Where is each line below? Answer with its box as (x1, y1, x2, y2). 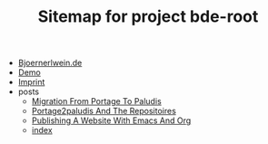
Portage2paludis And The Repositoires (31, 106, 177, 117)
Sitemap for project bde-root (37, 6, 259, 27)
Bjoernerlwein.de (17, 57, 83, 69)
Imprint (17, 77, 45, 88)
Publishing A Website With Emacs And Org (31, 115, 192, 126)
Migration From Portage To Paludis (31, 96, 162, 107)
